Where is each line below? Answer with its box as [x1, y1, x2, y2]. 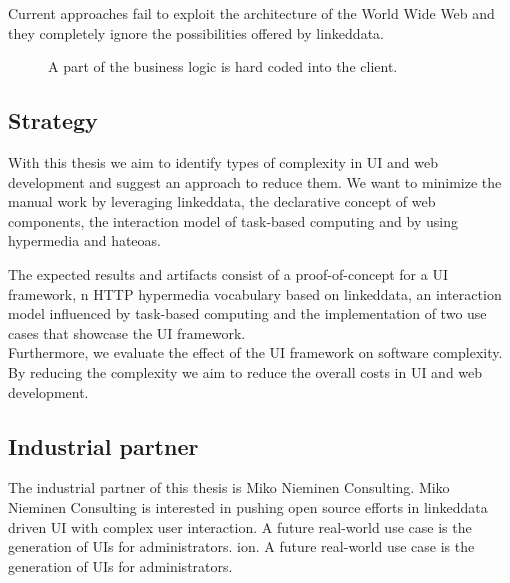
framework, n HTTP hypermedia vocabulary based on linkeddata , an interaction [8, 283, 502, 304]
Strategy [8, 105, 98, 136]
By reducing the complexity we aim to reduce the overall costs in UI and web [8, 361, 483, 382]
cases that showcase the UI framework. [8, 322, 246, 343]
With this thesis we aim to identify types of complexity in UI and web [8, 151, 439, 172]
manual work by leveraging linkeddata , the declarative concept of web [8, 191, 436, 212]
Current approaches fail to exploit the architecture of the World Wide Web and [8, 3, 495, 23]
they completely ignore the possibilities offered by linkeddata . [8, 22, 385, 43]
